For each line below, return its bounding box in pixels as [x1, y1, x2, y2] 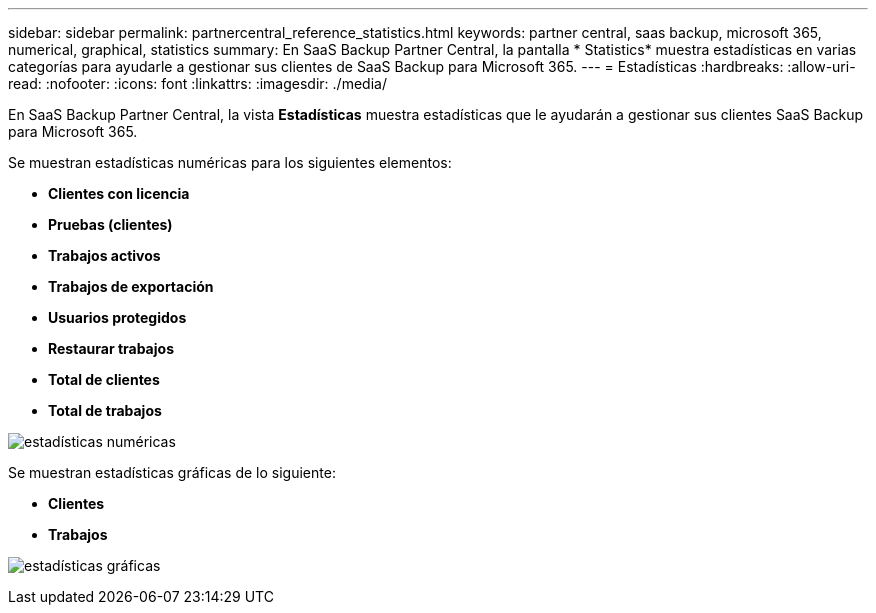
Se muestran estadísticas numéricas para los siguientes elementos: [8, 154, 452, 171]
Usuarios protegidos [48, 309, 187, 326]
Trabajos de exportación [48, 278, 214, 295]
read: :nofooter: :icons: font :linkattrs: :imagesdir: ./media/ [8, 75, 387, 92]
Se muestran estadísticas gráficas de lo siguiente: [8, 464, 336, 481]
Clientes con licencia [48, 185, 190, 202]
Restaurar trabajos [48, 340, 174, 357]
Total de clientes [48, 371, 160, 388]
